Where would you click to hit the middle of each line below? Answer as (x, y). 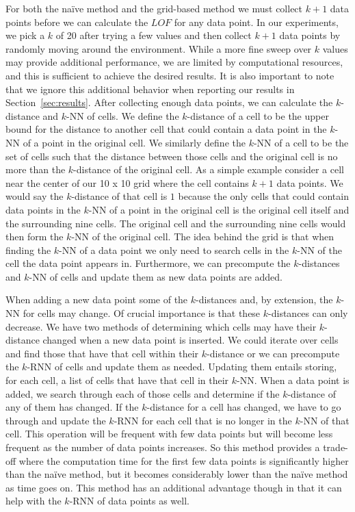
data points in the (43, 209)
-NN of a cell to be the (301, 142)
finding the (28, 249)
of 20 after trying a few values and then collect (154, 35)
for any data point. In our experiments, (256, 22)
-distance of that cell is (119, 196)
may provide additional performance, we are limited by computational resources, (174, 62)
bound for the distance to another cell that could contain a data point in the (166, 129)
